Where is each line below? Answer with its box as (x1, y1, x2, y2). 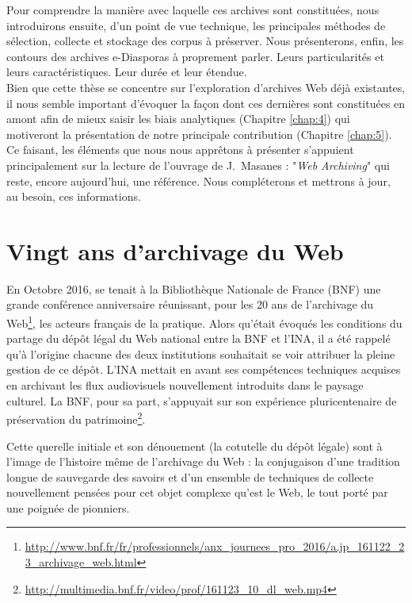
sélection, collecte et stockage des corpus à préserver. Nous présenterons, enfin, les (6, 33, 404, 49)
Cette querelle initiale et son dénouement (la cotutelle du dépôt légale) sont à (6, 437, 383, 454)
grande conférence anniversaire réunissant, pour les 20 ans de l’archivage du (6, 296, 374, 313)
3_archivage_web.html (25, 554, 137, 570)
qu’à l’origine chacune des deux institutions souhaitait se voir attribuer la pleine (6, 345, 395, 362)
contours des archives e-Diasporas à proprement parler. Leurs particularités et (6, 48, 384, 64)
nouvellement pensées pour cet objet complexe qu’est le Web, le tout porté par (6, 484, 388, 501)
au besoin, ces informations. (6, 188, 141, 205)
